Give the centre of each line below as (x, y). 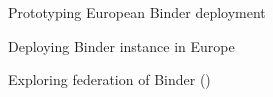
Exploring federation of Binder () (109, 79)
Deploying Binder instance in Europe (121, 45)
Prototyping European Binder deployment (137, 12)
